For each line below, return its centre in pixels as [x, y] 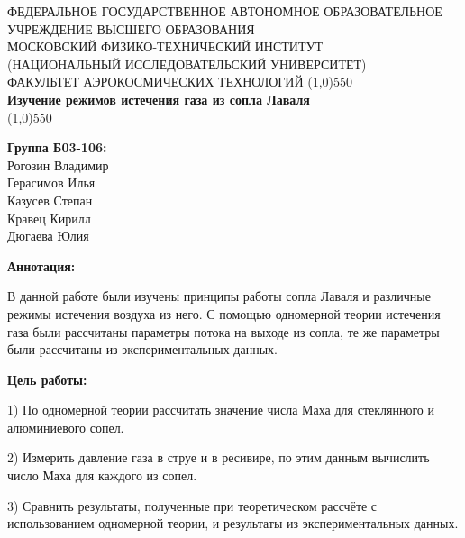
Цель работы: [47, 379]
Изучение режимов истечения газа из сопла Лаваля [159, 99]
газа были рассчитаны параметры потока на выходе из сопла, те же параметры [223, 331]
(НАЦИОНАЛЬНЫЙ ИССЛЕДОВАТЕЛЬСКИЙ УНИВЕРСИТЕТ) [187, 64]
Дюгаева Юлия [48, 236]
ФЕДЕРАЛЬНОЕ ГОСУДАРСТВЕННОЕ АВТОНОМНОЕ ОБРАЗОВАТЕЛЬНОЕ [225, 11]
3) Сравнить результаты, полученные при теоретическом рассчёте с [192, 505]
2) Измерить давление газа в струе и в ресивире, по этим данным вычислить [219, 457]
